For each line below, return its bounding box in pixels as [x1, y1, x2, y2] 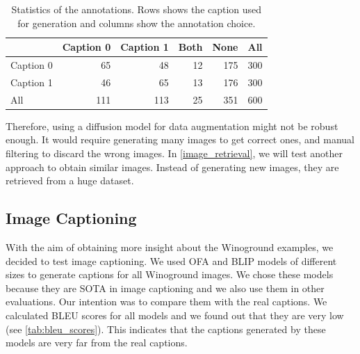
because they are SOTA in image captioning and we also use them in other [6, 280, 325, 295]
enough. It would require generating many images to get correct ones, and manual [6, 132, 354, 147]
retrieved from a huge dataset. [6, 173, 134, 188]
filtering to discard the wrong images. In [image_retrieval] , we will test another [6, 146, 343, 160]
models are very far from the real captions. [6, 335, 188, 350]
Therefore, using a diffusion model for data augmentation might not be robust [6, 118, 338, 133]
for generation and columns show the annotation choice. [17, 15, 256, 30]
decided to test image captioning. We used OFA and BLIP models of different [6, 253, 337, 268]
